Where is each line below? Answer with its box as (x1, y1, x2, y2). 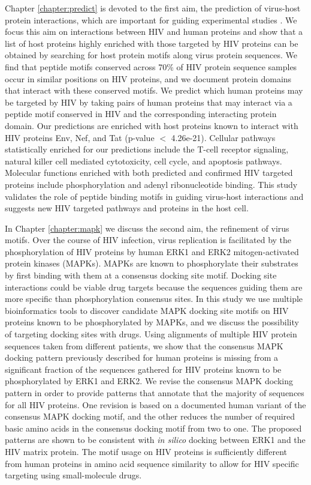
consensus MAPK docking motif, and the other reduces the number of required (5, 410, 295, 423)
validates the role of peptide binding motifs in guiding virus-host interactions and (5, 190, 304, 202)
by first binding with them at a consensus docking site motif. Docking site (5, 269, 277, 282)
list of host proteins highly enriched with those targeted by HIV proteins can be (5, 37, 298, 49)
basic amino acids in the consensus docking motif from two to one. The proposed (5, 421, 302, 434)
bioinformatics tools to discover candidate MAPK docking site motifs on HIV (5, 304, 289, 316)
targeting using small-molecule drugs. (5, 469, 142, 481)
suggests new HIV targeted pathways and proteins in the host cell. (5, 202, 249, 214)
